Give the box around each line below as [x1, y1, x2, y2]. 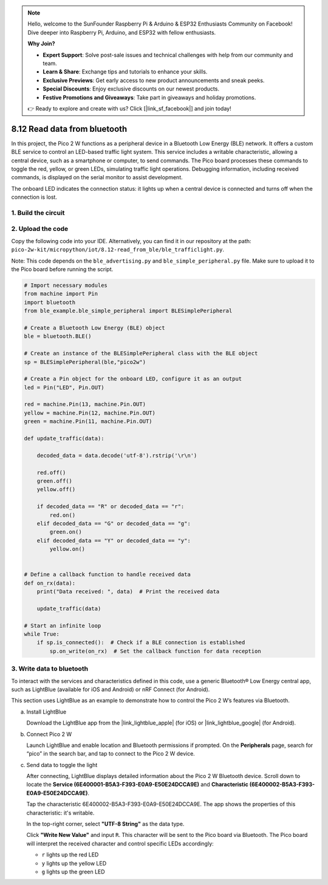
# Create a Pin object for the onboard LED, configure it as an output [24, 376, 242, 382]
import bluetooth [24, 298, 76, 306]
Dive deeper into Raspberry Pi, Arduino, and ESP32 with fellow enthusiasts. [27, 29, 216, 36]
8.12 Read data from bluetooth [11, 123, 128, 134]
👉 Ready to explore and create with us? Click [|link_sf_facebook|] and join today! [27, 105, 231, 112]
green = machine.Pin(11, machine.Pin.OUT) [24, 418, 152, 425]
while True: [24, 631, 60, 638]
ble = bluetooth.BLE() [24, 333, 92, 340]
